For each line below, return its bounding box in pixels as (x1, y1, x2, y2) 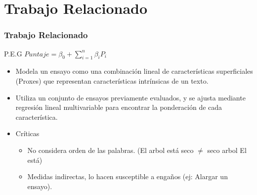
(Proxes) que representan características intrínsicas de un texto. (15, 75, 209, 86)
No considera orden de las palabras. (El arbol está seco (27, 145, 194, 155)
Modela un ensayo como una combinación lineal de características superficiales (15, 66, 253, 76)
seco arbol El (207, 145, 247, 155)
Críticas (15, 128, 40, 139)
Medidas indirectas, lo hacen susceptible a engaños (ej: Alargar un (27, 171, 228, 182)
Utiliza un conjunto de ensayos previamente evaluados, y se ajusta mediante (15, 92, 246, 102)
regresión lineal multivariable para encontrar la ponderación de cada (15, 102, 222, 112)
